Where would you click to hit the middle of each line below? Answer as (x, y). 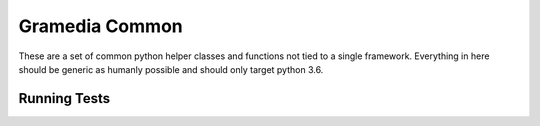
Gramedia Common (101, 26)
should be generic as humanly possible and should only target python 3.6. (171, 69)
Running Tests (64, 98)
